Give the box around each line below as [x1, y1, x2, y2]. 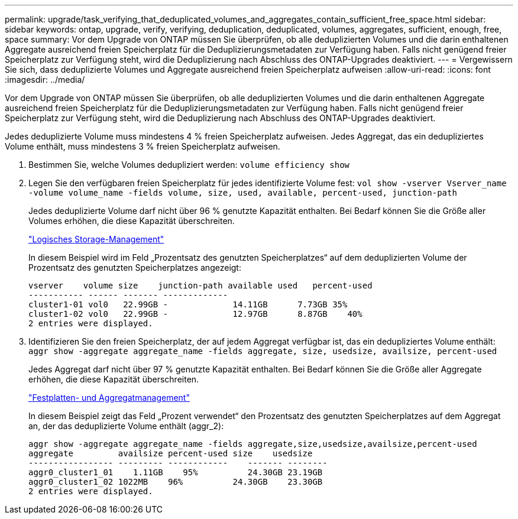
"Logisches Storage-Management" [28, 234, 164, 244]
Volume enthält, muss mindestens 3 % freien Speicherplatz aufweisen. [5, 141, 280, 151]
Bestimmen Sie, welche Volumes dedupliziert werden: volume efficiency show [28, 160, 350, 170]
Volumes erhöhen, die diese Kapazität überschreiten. [28, 216, 235, 226]
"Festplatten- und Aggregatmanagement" [28, 393, 190, 403]
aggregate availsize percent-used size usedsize [28, 449, 313, 458]
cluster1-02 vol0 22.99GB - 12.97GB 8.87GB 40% [28, 309, 362, 319]
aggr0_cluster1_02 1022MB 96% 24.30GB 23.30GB [28, 477, 323, 486]
